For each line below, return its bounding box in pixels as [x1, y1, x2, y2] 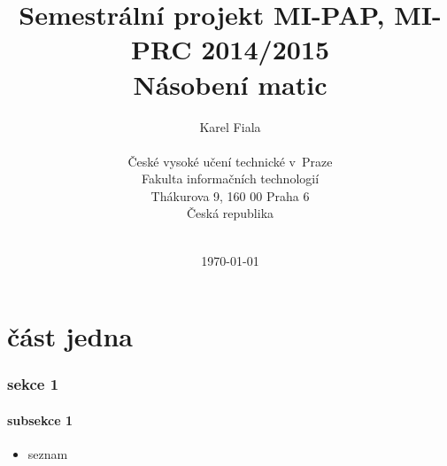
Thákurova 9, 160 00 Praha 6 [150, 186, 310, 205]
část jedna [7, 318, 133, 354]
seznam [27, 445, 68, 463]
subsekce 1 [7, 410, 73, 429]
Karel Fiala [199, 117, 261, 136]
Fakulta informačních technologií [141, 169, 320, 188]
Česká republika [186, 204, 274, 222]
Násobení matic [133, 66, 328, 102]
